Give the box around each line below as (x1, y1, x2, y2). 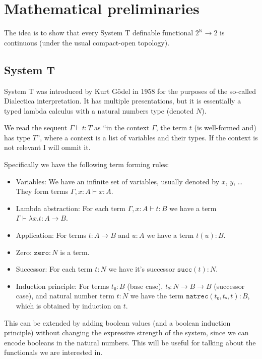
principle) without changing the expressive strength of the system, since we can (4, 327, 249, 338)
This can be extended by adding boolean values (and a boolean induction (4, 317, 231, 328)
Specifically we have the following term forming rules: (4, 159, 169, 170)
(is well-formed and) (194, 122, 256, 133)
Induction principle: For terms (16, 280, 109, 291)
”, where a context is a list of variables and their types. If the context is (36, 132, 258, 142)
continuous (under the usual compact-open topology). (4, 37, 170, 47)
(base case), (127, 280, 163, 291)
